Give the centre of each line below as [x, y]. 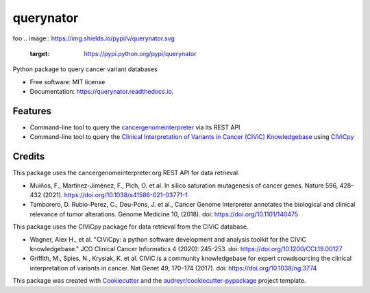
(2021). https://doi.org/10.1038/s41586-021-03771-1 [115, 195]
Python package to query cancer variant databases [85, 69]
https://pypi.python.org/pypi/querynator [140, 53]
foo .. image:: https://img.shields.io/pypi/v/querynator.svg [94, 38]
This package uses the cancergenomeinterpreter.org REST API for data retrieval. [126, 173]
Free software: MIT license [67, 81]
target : [40, 53]
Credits [29, 156]
